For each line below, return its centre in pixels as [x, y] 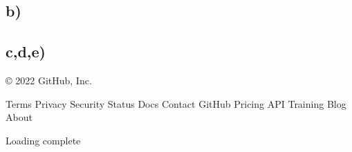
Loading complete [43, 140]
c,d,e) [26, 51]
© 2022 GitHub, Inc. [49, 80]
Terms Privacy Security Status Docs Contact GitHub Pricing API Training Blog [176, 103]
